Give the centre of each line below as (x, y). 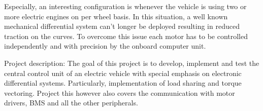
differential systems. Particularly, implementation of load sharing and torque (123, 83)
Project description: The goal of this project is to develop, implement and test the (132, 63)
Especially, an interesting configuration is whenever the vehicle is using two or (125, 6)
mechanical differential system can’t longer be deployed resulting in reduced (122, 26)
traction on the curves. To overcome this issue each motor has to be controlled (126, 36)
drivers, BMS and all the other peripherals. (71, 103)
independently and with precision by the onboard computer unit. (105, 46)
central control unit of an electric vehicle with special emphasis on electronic (123, 73)
